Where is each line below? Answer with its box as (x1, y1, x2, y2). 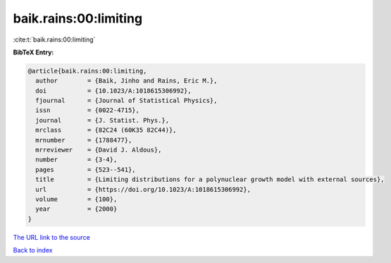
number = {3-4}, (35, 156, 118, 164)
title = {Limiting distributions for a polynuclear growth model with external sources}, (35, 176, 385, 183)
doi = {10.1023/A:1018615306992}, (35, 87, 192, 94)
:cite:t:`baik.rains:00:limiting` (13, 35, 96, 44)
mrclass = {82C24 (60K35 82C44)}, (35, 126, 177, 134)
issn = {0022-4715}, (35, 106, 140, 114)
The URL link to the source (13, 233, 91, 241)
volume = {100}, (35, 195, 118, 203)
